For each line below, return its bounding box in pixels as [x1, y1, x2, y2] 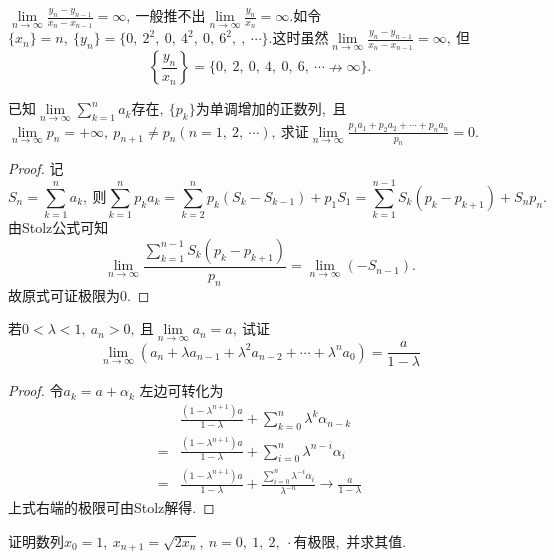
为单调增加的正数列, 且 [195, 98, 347, 119]
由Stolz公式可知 [8, 217, 109, 238]
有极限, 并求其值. [293, 530, 407, 551]
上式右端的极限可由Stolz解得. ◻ [8, 497, 215, 518]
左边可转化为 [139, 380, 224, 401]
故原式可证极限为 [8, 284, 120, 305]
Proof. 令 [8, 380, 64, 401]
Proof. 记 [8, 158, 64, 179]
